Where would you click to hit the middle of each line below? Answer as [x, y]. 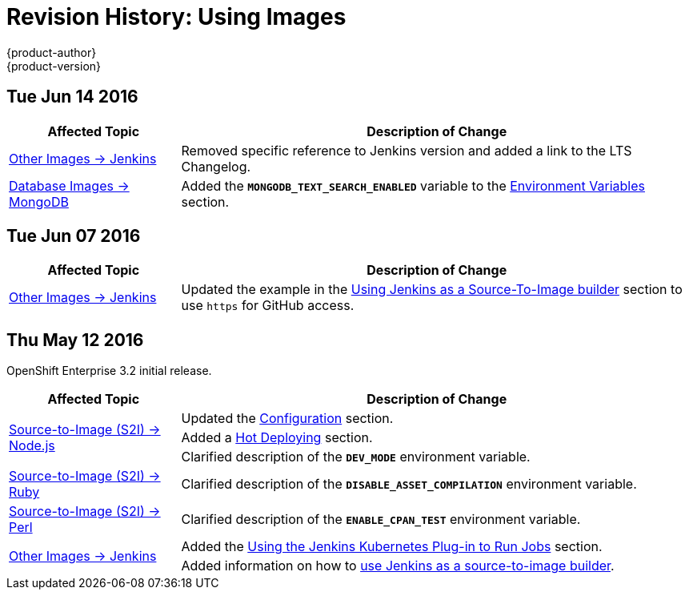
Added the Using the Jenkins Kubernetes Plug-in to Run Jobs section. [392, 547]
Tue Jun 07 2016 [74, 236]
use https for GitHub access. [268, 306]
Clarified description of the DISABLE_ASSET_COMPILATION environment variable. [409, 484]
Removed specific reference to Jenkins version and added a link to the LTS [407, 150]
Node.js [32, 446]
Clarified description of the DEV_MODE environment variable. [356, 457]
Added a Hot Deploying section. [277, 438]
